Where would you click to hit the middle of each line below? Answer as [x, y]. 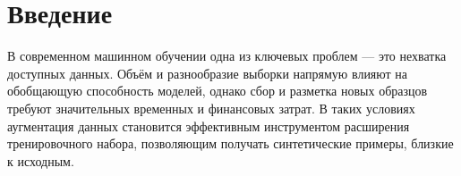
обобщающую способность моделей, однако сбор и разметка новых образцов [218, 91]
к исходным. [41, 160]
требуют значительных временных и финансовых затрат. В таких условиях [211, 108]
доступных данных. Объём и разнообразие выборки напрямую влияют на [208, 73]
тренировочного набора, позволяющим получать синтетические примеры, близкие [230, 143]
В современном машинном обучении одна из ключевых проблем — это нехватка [227, 56]
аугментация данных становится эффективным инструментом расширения [209, 126]
